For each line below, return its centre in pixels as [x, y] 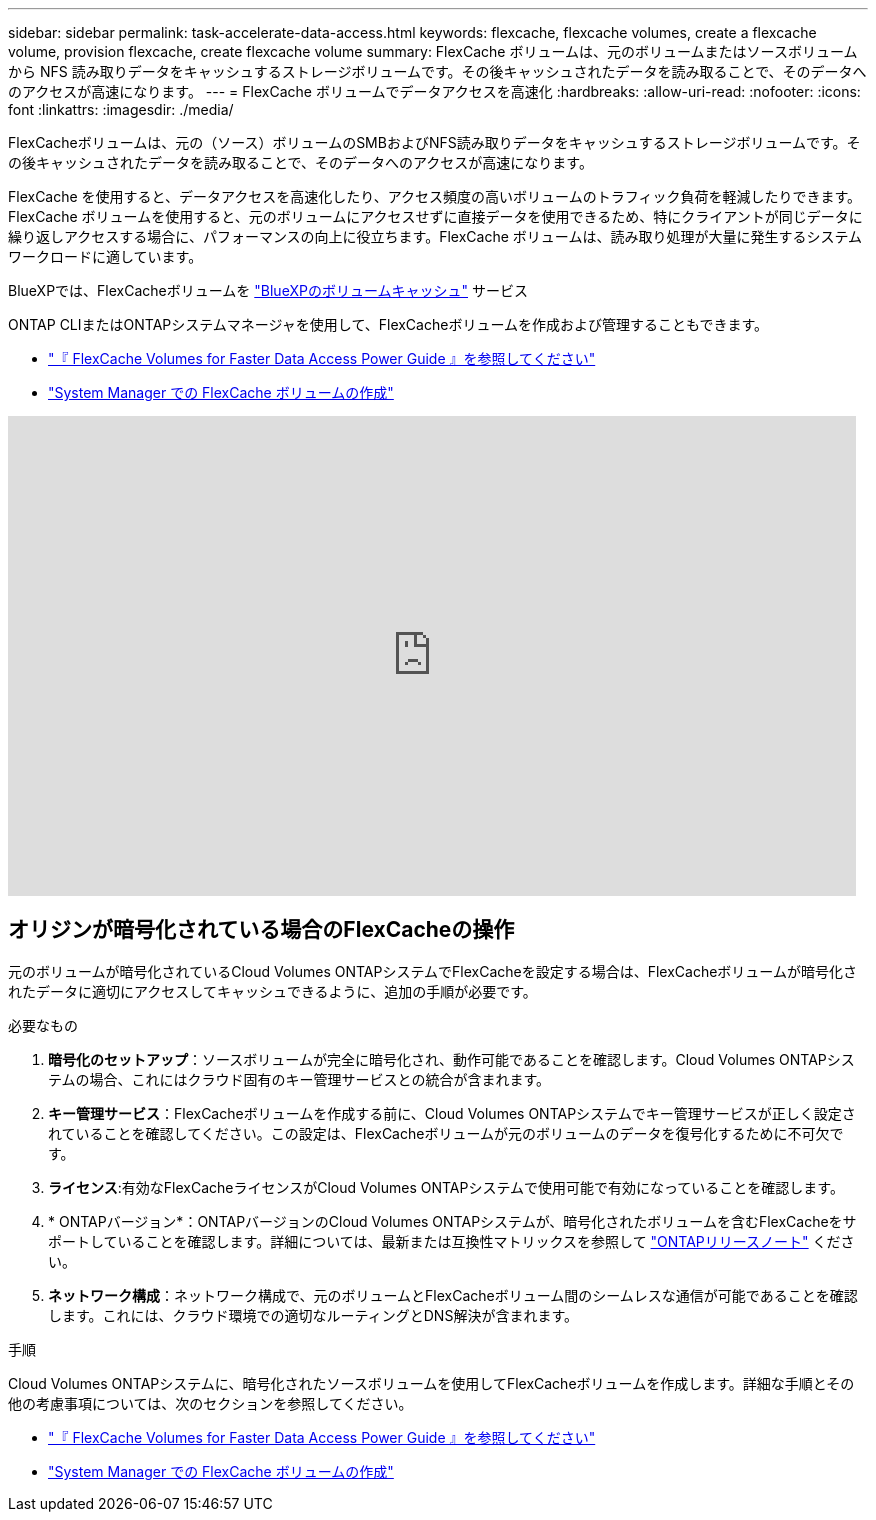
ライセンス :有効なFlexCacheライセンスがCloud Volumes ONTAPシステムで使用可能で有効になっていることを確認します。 [446, 1187]
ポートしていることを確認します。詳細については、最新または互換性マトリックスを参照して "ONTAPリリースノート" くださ [451, 1241]
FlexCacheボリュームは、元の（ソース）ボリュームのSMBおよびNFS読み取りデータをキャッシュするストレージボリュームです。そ [434, 142]
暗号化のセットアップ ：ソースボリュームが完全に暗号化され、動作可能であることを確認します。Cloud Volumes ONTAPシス [451, 1059]
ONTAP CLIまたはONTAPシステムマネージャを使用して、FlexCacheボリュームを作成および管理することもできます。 [388, 324]
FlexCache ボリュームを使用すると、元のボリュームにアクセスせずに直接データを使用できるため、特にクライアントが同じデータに [435, 216]
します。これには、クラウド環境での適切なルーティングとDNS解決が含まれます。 [313, 1315]
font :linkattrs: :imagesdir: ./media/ [121, 109]
